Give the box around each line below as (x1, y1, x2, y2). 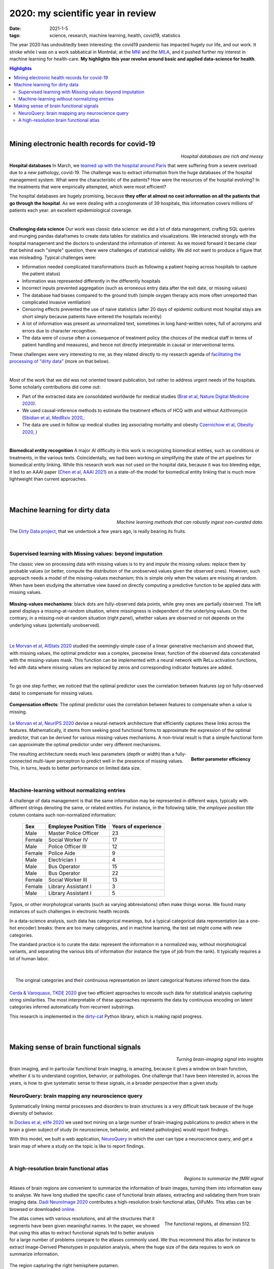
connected (9, 758, 32, 764)
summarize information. (9, 1251, 59, 1257)
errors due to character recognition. (22, 327, 97, 333)
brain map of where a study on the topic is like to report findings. (9, 1143, 145, 1149)
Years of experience (112, 823, 162, 830)
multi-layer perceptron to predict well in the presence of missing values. (33, 758, 184, 764)
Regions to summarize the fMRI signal (184, 1176, 263, 1182)
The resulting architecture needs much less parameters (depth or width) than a (9, 751, 175, 757)
